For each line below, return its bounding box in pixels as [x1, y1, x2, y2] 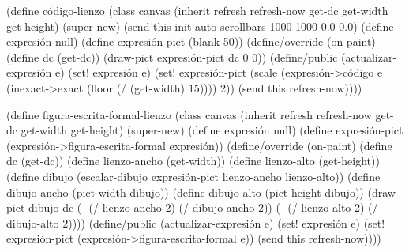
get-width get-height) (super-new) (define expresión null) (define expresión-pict [21, 122, 403, 138]
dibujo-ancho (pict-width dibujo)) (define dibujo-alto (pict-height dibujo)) [6, 183, 364, 200]
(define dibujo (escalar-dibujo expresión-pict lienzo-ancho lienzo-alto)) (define [6, 167, 381, 184]
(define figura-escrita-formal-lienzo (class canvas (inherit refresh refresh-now [6, 106, 372, 122]
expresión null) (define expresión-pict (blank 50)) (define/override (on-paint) [6, 33, 376, 50]
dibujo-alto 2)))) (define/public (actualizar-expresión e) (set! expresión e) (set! [6, 214, 385, 231]
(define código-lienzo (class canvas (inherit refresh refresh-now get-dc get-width [6, 2, 388, 18]
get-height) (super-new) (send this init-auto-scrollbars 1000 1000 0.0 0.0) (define [6, 17, 394, 34]
